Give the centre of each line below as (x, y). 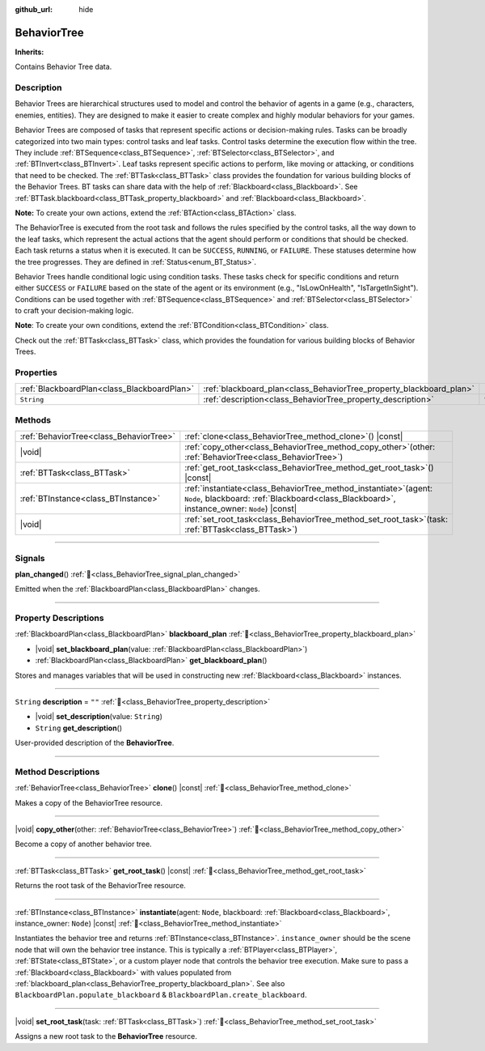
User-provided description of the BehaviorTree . (95, 743)
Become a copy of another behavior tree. (84, 844)
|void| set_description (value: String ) (99, 717)
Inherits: (30, 52)
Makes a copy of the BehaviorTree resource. (89, 802)
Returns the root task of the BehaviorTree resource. (100, 886)
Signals (30, 558)
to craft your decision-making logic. (74, 311)
